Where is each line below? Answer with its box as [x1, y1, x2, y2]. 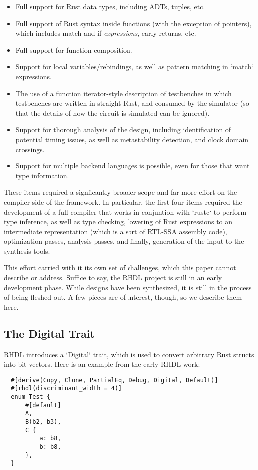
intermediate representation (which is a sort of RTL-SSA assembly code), [4, 226, 227, 236]
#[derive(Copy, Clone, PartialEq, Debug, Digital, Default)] [11, 376, 218, 384]
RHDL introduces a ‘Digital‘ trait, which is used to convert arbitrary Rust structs [4, 349, 254, 359]
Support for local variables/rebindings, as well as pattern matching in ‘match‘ [15, 61, 253, 72]
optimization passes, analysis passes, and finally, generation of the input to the [4, 236, 244, 246]
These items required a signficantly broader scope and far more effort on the [4, 187, 237, 197]
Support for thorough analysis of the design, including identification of [15, 124, 231, 135]
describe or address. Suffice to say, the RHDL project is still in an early [4, 272, 222, 283]
